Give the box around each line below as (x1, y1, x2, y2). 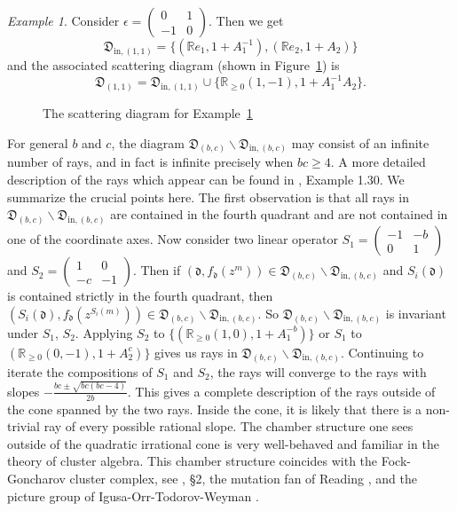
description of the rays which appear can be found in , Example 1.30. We (7, 170, 405, 188)
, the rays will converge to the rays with (209, 362, 427, 381)
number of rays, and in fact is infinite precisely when (7, 153, 294, 171)
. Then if (132, 261, 181, 279)
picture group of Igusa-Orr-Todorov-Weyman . (7, 486, 259, 505)
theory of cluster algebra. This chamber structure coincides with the (7, 452, 378, 470)
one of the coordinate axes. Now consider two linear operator (7, 230, 338, 248)
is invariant (385, 303, 446, 322)
